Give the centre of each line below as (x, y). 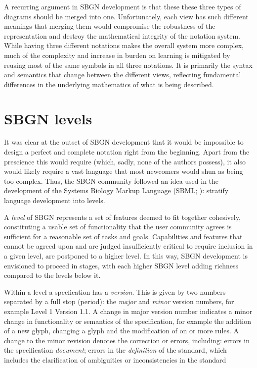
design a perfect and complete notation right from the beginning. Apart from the (127, 152)
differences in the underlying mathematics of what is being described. (109, 84)
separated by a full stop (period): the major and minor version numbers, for (119, 301)
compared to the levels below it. (52, 275)
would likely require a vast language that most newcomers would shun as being (124, 171)
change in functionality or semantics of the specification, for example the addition (128, 321)
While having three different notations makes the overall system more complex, (124, 45)
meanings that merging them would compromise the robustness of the (110, 26)
